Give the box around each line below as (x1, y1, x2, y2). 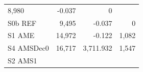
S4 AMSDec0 (8, 43, 49, 53)
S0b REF (8, 17, 37, 28)
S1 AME (8, 30, 35, 41)
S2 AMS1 (8, 55, 37, 66)
